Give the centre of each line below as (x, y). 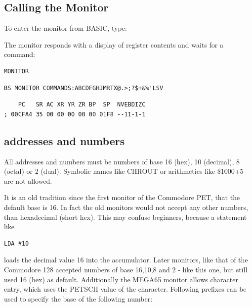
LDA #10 (17, 243)
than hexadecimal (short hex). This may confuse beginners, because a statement (126, 217)
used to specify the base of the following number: (78, 298)
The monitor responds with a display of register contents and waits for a (114, 44)
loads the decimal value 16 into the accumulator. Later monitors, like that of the (126, 260)
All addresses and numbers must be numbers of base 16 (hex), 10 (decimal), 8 (122, 161)
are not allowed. (28, 180)
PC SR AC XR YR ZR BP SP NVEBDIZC (82, 105)
